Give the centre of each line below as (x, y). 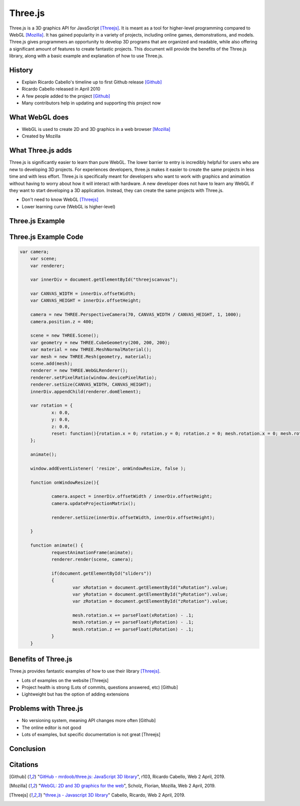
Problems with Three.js (46, 709)
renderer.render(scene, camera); (92, 559)
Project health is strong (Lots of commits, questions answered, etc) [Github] (100, 687)
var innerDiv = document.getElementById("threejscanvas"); (104, 280)
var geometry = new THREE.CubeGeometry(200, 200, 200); (100, 343)
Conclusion (27, 749)
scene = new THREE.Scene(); (65, 336)
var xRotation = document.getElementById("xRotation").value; (150, 587)
